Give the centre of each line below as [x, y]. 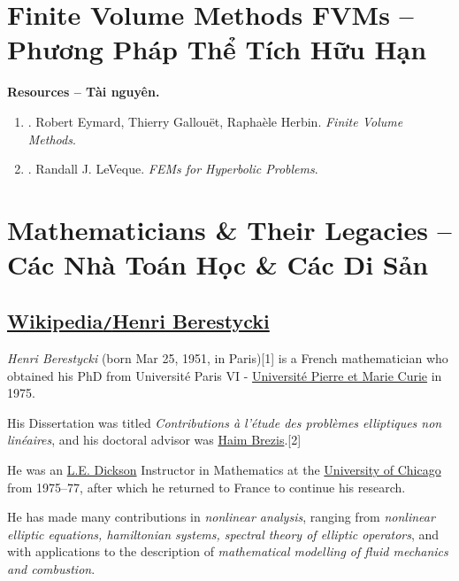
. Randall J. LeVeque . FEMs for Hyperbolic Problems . [173, 169]
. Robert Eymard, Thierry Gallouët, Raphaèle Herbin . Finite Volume [215, 121]
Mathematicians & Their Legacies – [229, 229]
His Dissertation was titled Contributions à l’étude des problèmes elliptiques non [225, 422]
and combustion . [51, 568]
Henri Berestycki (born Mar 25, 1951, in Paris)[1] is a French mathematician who [228, 358]
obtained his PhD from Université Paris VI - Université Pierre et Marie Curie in [225, 375]
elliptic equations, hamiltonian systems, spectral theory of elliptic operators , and [223, 534]
